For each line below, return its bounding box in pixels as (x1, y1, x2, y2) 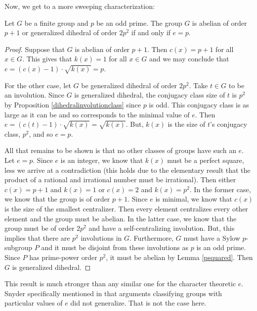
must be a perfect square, (167, 155, 244, 165)
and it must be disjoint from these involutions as (41, 242, 189, 253)
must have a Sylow (183, 232, 240, 243)
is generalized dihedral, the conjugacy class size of (74, 90, 225, 100)
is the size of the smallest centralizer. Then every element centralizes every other (4, 204, 248, 214)
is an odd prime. (196, 242, 246, 253)
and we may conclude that (149, 53, 229, 64)
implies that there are (4, 232, 70, 243)
